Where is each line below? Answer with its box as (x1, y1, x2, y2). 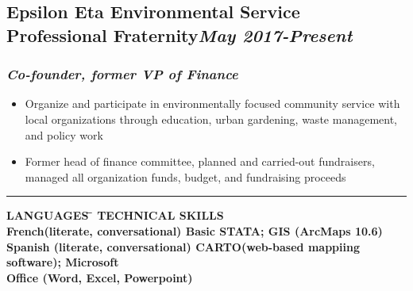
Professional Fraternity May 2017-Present (6, 22, 353, 47)
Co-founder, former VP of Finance (6, 64, 238, 84)
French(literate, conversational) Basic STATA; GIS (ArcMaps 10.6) (6, 222, 383, 239)
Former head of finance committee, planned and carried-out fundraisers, (25, 153, 375, 170)
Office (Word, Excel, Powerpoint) (6, 269, 193, 285)
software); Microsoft (6, 254, 119, 270)
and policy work (25, 126, 103, 143)
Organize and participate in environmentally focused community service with (25, 95, 400, 112)
